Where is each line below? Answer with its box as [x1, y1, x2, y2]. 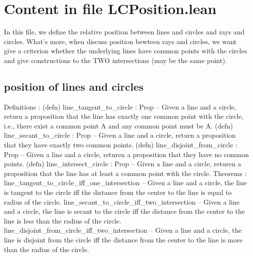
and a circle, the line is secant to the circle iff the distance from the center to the [4, 206, 245, 216]
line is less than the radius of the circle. [4, 215, 122, 225]
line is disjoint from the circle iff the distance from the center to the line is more [4, 235, 243, 245]
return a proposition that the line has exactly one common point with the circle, [4, 111, 244, 121]
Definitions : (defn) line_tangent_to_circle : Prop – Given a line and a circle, [4, 101, 236, 112]
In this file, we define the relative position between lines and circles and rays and [4, 27, 245, 37]
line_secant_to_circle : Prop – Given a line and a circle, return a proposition [4, 130, 236, 140]
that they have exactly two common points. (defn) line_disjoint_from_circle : [4, 140, 237, 150]
